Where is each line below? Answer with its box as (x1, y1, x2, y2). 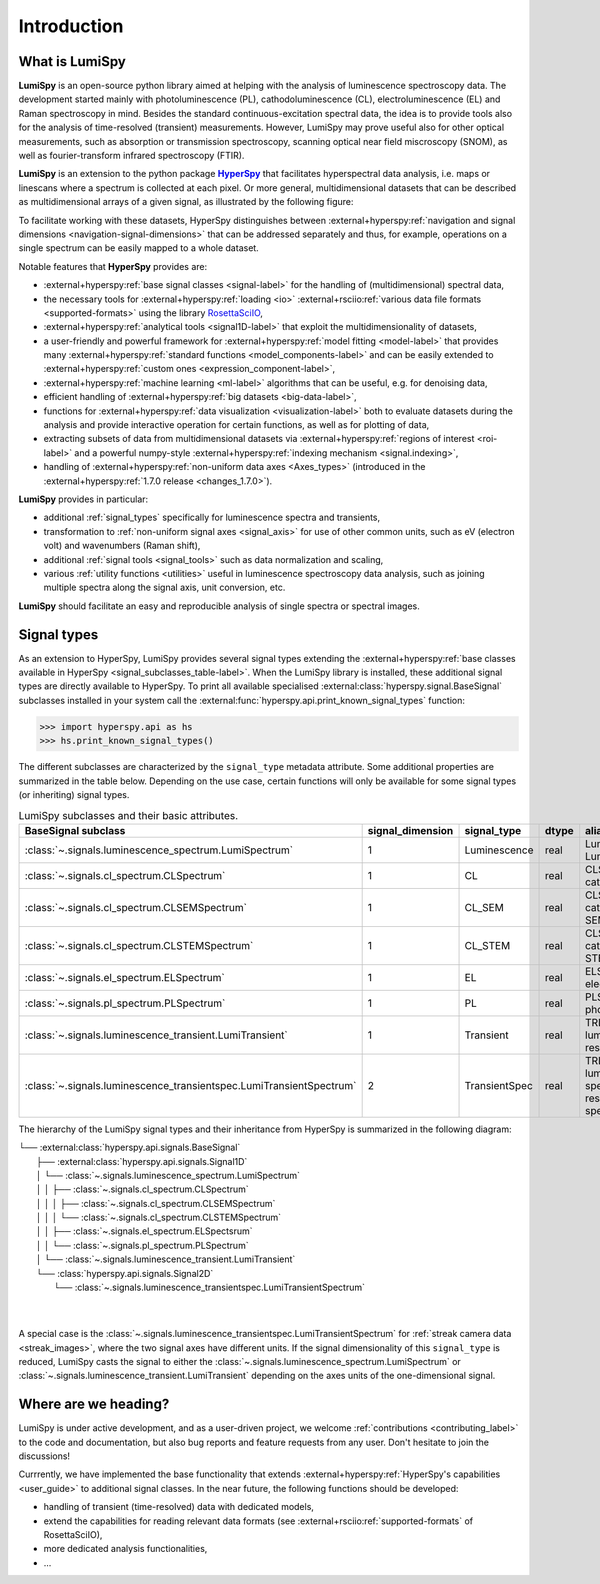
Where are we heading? (18, 1396, 170, 1413)
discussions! (18, 1450, 70, 1462)
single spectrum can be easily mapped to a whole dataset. (18, 242, 259, 254)
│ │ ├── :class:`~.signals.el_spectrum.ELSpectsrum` (36, 1225, 253, 1237)
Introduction (18, 15, 124, 37)
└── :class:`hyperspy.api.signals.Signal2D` (36, 1267, 214, 1279)
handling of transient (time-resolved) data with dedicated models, (43, 1501, 315, 1513)
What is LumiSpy (18, 53, 127, 70)
